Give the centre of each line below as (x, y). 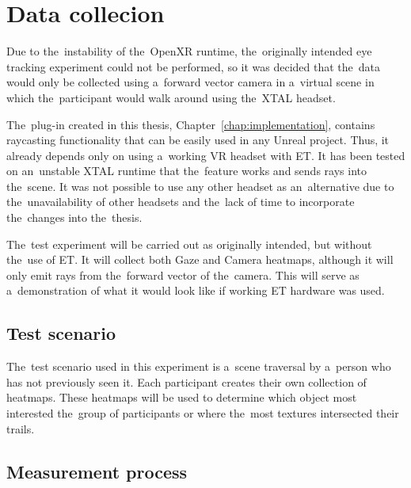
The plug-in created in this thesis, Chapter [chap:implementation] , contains (191, 124)
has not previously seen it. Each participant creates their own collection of (186, 381)
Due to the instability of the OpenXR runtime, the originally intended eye (189, 51)
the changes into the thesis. (74, 217)
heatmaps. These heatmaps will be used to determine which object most (182, 397)
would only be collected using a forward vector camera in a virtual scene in (190, 82)
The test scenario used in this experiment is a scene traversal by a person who (199, 366)
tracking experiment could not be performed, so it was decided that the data (194, 66)
